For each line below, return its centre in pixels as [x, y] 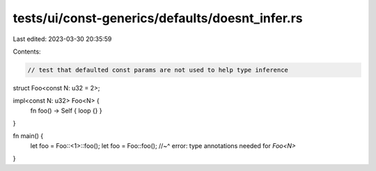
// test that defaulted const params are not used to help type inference [158, 70]
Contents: [27, 51]
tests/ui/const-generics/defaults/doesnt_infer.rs [158, 18]
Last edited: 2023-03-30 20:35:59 [62, 39]
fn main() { [28, 136]
